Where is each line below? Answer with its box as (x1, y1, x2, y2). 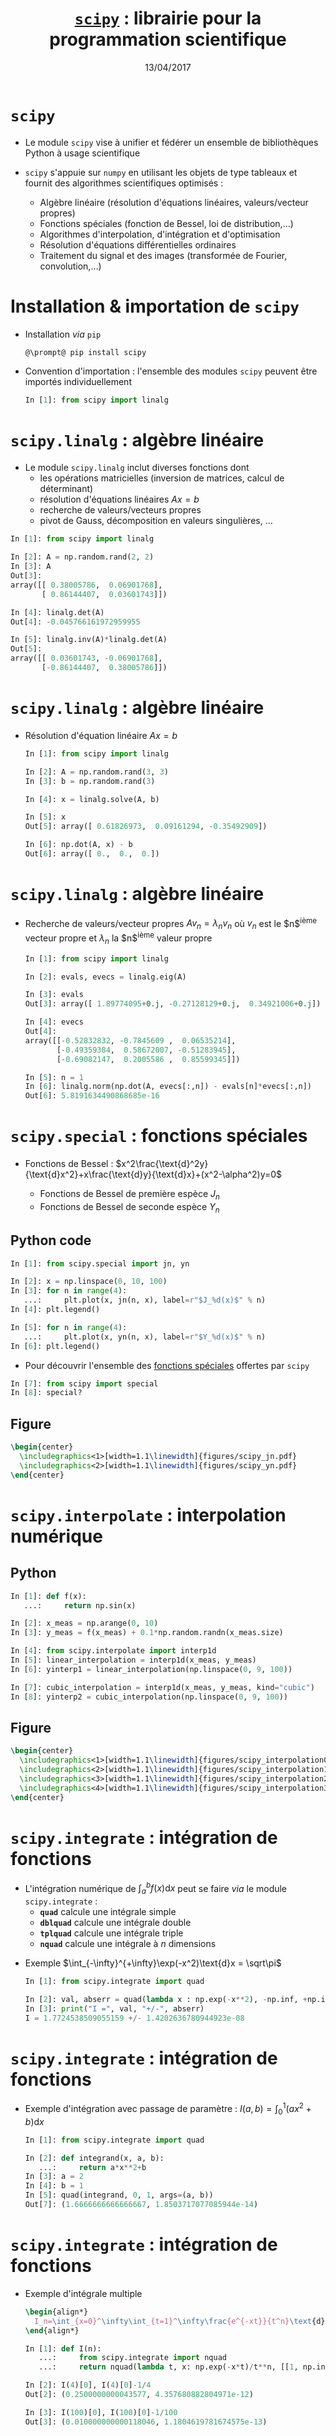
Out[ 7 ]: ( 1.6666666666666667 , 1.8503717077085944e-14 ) (24, 2200, 259, 2210)
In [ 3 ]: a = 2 (24, 2172, 84, 2182)
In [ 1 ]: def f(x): (10, 1591, 87, 1601)
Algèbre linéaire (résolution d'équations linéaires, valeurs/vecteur (39, 196, 309, 208)
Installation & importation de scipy (10, 295, 300, 317)
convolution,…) (39, 260, 102, 272)
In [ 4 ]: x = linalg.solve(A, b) (24, 794, 160, 804)
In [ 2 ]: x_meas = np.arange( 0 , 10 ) (10, 1618, 159, 1629)
